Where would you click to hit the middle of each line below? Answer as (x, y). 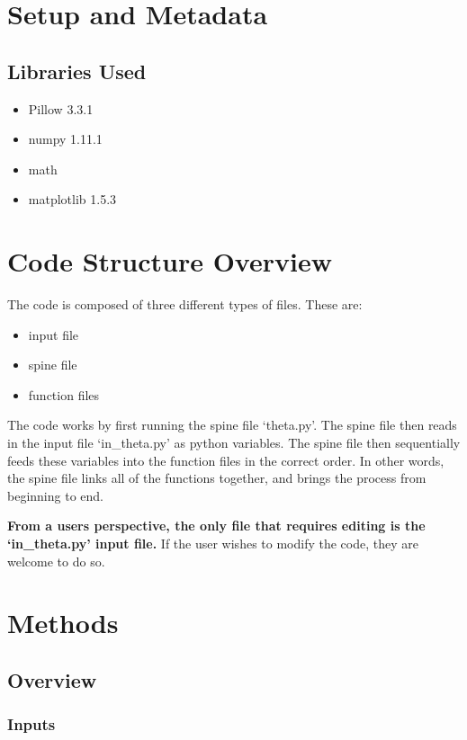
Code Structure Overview (170, 261)
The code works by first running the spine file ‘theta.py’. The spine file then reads (232, 425)
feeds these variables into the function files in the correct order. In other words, (226, 460)
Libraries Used (77, 71)
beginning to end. (55, 495)
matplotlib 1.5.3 (72, 199)
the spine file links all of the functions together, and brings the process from (217, 478)
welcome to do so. (56, 561)
